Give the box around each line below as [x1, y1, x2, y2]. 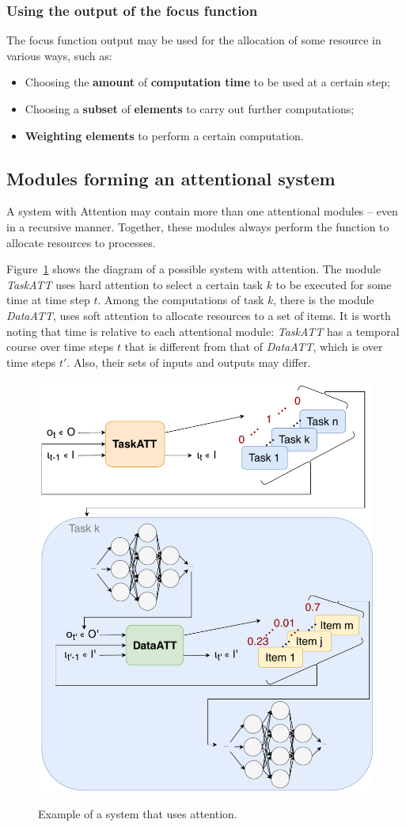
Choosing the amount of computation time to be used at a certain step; [25, 74, 390, 90]
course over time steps [6, 338, 114, 355]
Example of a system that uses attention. [38, 806, 237, 822]
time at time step [6, 292, 90, 308]
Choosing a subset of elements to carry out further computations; [25, 101, 355, 116]
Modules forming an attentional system [6, 166, 336, 190]
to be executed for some [275, 276, 392, 292]
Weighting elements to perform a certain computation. [25, 127, 304, 143]
